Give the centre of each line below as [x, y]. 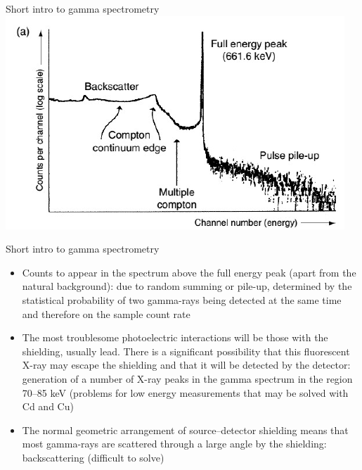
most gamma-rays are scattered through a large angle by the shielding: [174, 444]
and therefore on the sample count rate [106, 313]
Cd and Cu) [48, 406]
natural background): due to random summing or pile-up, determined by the [187, 286]
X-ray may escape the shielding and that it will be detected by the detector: [186, 365]
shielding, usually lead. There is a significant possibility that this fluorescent [186, 351]
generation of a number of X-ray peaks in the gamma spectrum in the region [187, 378]
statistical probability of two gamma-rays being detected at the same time [182, 299]
